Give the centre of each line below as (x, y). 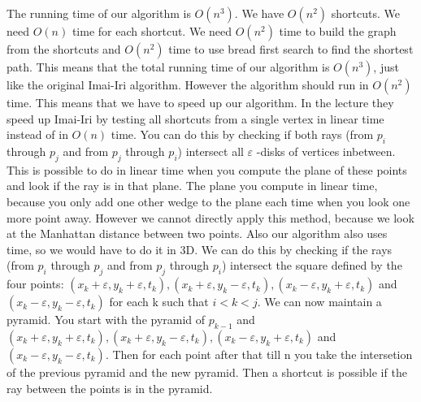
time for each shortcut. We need (152, 31)
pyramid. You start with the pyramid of (106, 320)
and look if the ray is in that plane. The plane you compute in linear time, (192, 186)
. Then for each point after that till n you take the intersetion (259, 354)
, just (386, 67)
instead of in (37, 134)
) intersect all (210, 151)
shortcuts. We (365, 13)
